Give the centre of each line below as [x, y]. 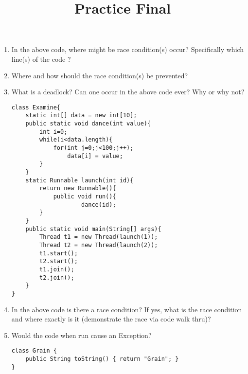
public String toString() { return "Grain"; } [102, 359]
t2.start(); [59, 261]
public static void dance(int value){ [88, 124]
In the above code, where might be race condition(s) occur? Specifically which [128, 49]
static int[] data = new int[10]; [81, 116]
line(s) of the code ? [41, 59]
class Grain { [34, 351]
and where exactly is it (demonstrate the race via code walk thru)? [111, 319]
